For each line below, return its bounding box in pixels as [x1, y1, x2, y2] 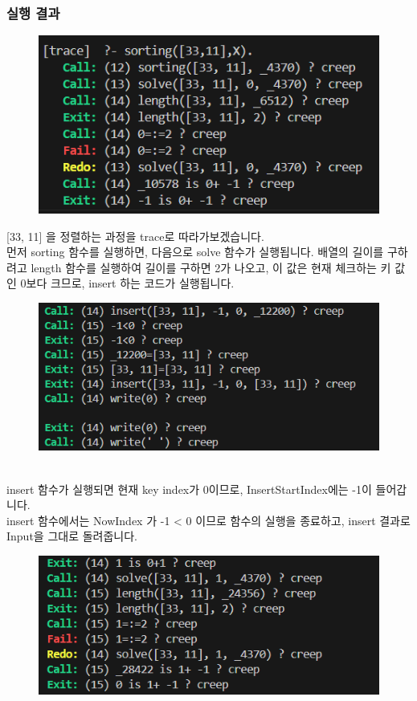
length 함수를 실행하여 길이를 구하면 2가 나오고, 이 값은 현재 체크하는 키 [31, 259, 391, 275]
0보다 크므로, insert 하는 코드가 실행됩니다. [20, 275, 235, 291]
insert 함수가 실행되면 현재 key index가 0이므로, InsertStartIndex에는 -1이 [6, 480, 372, 497]
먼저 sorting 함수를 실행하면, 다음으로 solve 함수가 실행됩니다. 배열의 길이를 [6, 243, 384, 260]
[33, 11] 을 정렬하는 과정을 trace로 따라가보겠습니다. [6, 227, 264, 244]
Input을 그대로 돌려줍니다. [6, 528, 137, 544]
